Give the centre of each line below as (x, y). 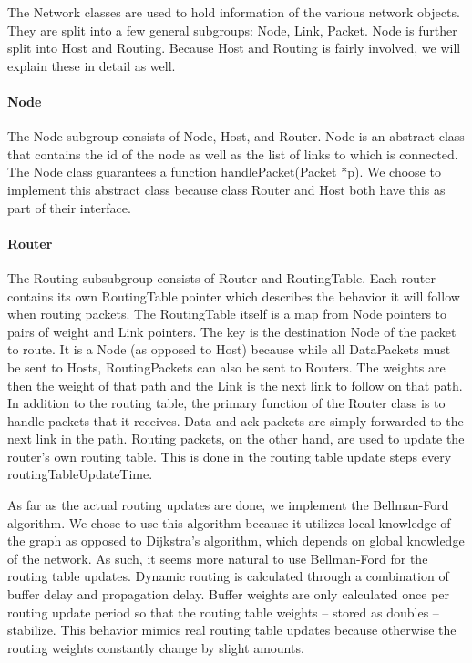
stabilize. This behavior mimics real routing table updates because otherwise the (232, 630)
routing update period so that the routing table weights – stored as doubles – (223, 612)
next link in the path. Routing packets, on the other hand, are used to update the (236, 439)
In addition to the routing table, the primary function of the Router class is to (226, 403)
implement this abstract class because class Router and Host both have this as (226, 189)
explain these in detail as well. (92, 65)
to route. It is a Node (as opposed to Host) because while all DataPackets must (229, 349)
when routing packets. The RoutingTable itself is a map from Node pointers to (227, 314)
